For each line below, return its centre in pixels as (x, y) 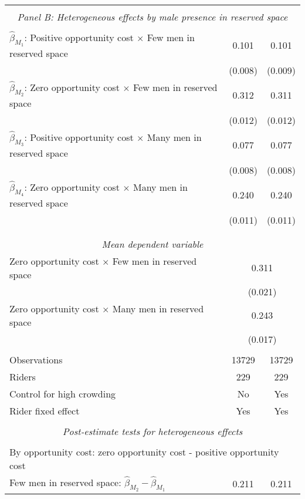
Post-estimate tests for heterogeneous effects (152, 431)
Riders (23, 376)
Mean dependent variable (152, 244)
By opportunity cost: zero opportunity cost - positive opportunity (144, 451)
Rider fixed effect (45, 410)
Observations (36, 359)
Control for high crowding (63, 393)
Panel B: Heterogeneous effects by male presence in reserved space (152, 17)
